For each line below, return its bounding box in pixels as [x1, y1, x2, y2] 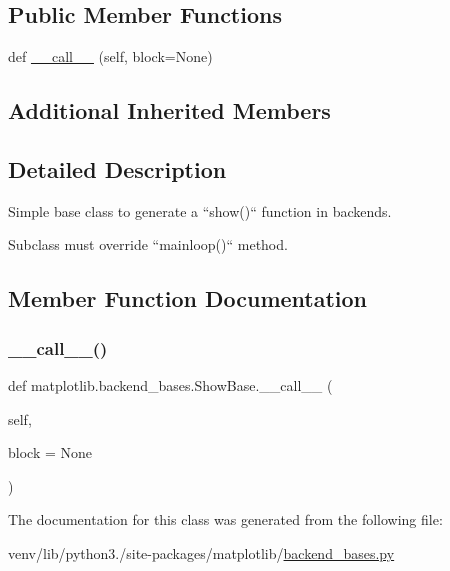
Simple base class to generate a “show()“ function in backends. [8, 200, 392, 221]
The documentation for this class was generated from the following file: [8, 509, 443, 530]
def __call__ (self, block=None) [8, 46, 213, 67]
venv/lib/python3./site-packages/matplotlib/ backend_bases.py [8, 542, 395, 563]
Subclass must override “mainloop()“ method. [8, 234, 288, 255]
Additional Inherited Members [8, 95, 331, 126]
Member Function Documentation [8, 283, 368, 314]
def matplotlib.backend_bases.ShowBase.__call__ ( [8, 374, 333, 395]
